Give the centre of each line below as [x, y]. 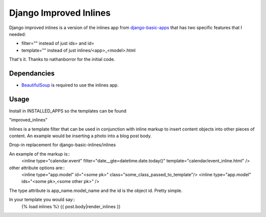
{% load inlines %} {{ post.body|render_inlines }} [71, 206]
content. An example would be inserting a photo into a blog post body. [81, 136]
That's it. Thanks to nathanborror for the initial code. [62, 60]
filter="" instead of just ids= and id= [58, 43]
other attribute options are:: [37, 168]
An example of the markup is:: [39, 154]
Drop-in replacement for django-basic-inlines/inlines [62, 145]
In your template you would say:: [42, 200]
